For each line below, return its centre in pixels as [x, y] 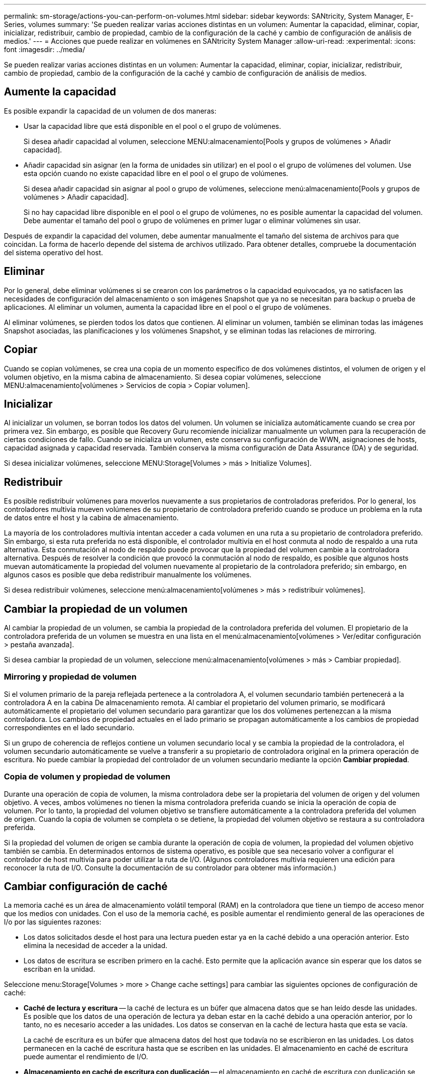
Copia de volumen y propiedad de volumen [87, 777]
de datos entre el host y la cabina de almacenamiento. [91, 518]
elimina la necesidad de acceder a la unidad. [95, 946]
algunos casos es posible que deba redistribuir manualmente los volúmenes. [128, 575]
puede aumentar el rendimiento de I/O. [86, 1057]
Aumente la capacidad [60, 92]
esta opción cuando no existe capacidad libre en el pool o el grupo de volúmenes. [156, 173]
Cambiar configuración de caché [86, 886]
